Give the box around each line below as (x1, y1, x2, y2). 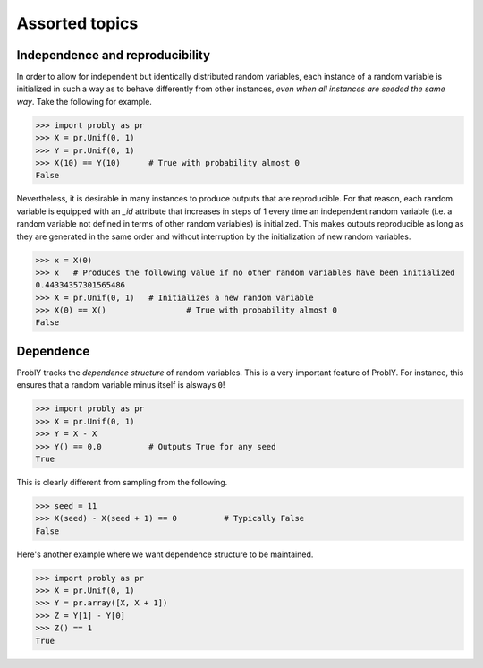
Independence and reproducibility (16, 47, 210, 63)
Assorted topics (16, 13, 139, 33)
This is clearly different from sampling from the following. (16, 476, 228, 487)
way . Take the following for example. (16, 96, 152, 107)
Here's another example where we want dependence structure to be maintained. (16, 549, 314, 560)
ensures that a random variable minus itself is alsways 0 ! (16, 380, 225, 390)
